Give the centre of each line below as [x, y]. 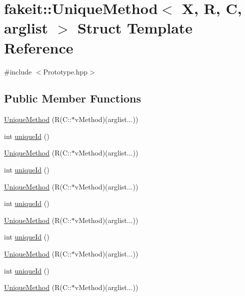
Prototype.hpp [65, 71]
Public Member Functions [72, 98]
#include [18, 71]
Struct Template [135, 28]
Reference [39, 47]
